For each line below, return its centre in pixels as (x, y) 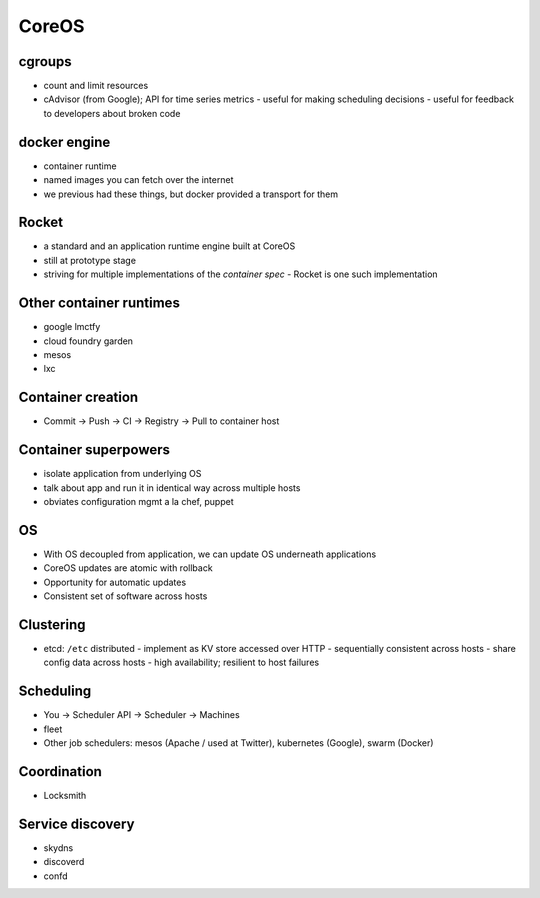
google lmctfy (72, 327)
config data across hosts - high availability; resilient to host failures (181, 662)
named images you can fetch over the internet (138, 180)
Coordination (60, 771)
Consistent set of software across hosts (125, 596)
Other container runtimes (99, 303)
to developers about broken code (112, 113)
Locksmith (65, 795)
